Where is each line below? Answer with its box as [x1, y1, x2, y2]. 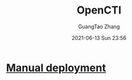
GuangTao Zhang [78, 23, 120, 30]
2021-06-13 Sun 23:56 [71, 34, 127, 41]
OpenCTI [76, 4, 122, 17]
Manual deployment [6, 61, 106, 74]
